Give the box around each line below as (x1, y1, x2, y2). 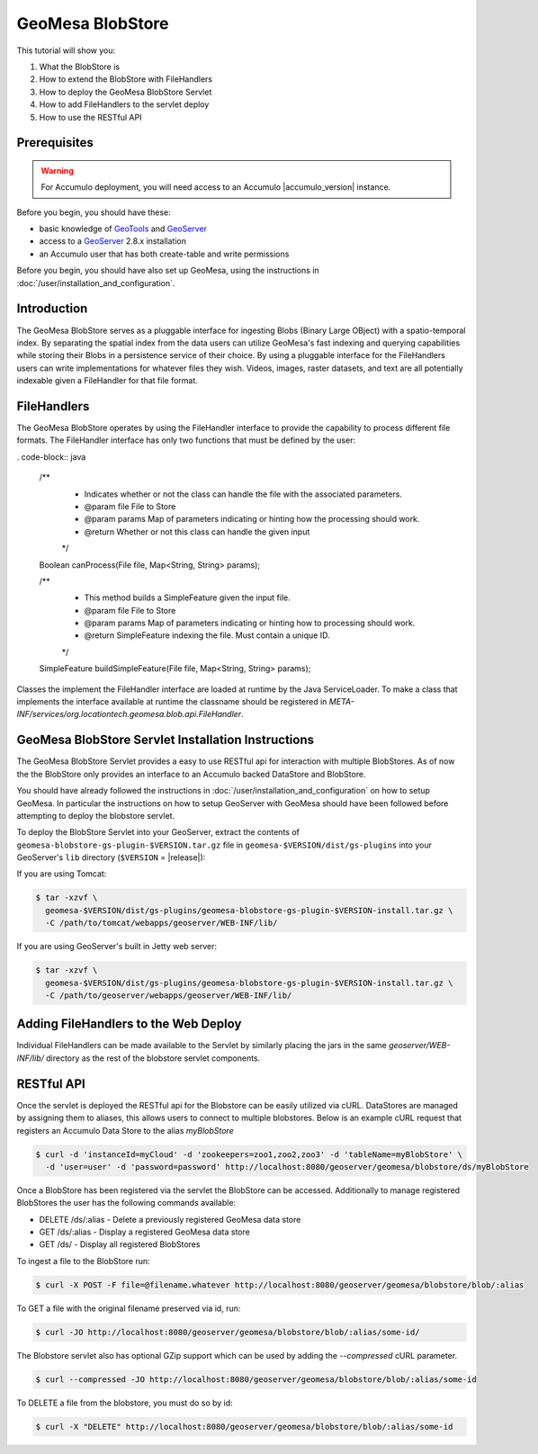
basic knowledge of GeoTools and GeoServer (39, 223, 207, 234)
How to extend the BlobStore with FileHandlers (39, 74, 213, 85)
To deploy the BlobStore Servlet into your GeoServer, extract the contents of (16, 827, 300, 838)
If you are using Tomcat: (16, 868, 107, 879)
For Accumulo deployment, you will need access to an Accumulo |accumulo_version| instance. (40, 182, 391, 193)
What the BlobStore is (39, 61, 121, 72)
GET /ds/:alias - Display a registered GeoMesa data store (39, 1226, 251, 1237)
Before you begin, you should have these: (16, 207, 171, 218)
